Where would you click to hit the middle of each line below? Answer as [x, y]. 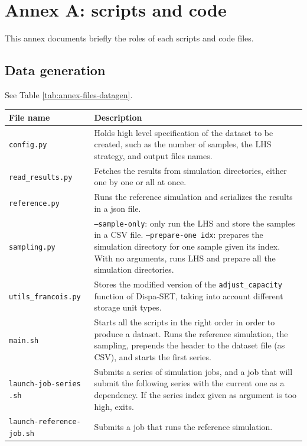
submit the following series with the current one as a [189, 383]
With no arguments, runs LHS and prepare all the [185, 258]
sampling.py [32, 247]
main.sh [24, 340]
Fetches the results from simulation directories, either [190, 170]
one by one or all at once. [140, 182]
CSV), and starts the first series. [153, 356]
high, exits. [114, 406]
